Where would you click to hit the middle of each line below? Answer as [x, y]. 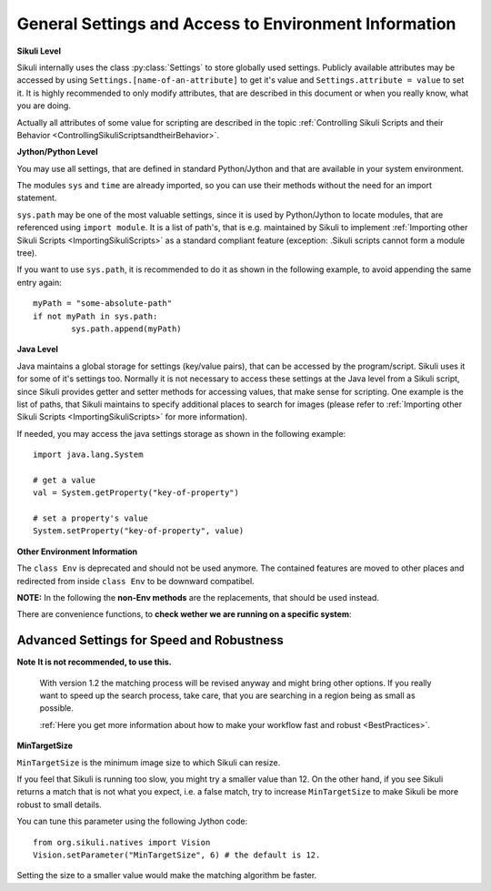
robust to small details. [59, 805]
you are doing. [44, 106]
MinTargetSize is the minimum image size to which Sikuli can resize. [149, 762]
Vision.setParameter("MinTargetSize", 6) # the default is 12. [177, 855]
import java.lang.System [88, 455]
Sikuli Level [39, 51]
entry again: [40, 282]
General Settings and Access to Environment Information [236, 24]
